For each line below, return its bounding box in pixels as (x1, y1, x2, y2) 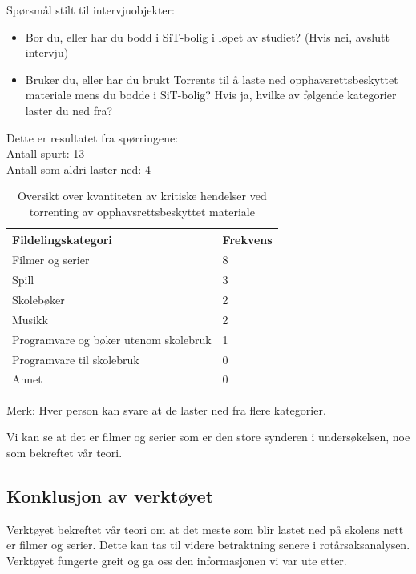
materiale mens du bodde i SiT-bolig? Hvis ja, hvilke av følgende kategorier (25, 86, 397, 103)
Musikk (12, 311, 48, 327)
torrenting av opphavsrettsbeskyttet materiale (29, 203, 255, 219)
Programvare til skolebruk (12, 351, 139, 367)
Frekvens (222, 231, 273, 247)
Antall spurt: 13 (6, 145, 85, 162)
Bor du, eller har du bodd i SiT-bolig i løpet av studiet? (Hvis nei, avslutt (25, 28, 390, 45)
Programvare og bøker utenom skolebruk (12, 331, 212, 347)
